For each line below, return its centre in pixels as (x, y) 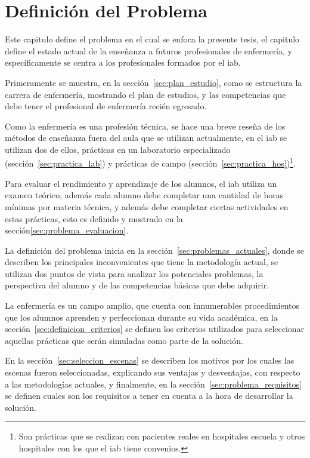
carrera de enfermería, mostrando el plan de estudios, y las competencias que (145, 94)
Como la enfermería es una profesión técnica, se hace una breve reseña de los (145, 126)
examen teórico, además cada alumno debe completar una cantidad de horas (144, 195)
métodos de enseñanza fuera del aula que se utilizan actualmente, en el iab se (146, 138)
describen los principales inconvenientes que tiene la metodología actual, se (142, 262)
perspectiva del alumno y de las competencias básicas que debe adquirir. (137, 285)
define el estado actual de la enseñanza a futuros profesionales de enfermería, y (148, 50)
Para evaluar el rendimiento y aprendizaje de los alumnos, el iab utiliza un (141, 183)
